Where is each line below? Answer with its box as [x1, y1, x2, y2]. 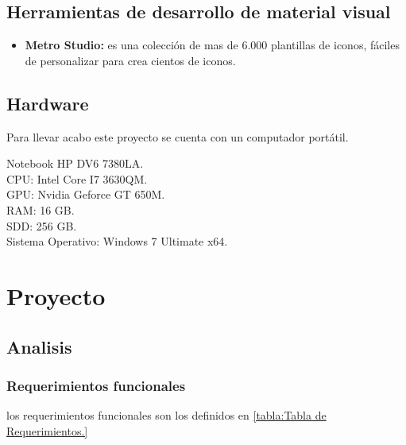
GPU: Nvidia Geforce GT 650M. [6, 186, 165, 203]
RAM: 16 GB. [6, 201, 75, 218]
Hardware [6, 91, 89, 115]
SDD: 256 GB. [6, 217, 77, 234]
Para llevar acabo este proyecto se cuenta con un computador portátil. [6, 128, 349, 145]
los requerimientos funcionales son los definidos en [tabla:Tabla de [6, 407, 327, 424]
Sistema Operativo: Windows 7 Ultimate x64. [6, 233, 228, 250]
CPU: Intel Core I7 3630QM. [6, 170, 148, 187]
